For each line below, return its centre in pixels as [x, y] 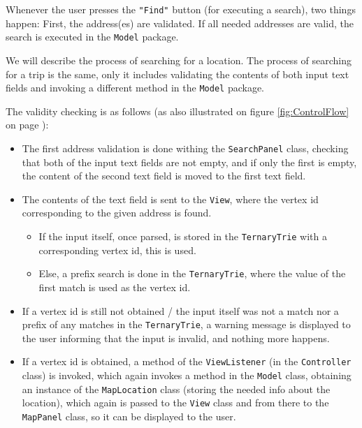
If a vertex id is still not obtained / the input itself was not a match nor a [180, 310]
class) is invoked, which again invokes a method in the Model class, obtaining [187, 375]
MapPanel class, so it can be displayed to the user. [129, 416]
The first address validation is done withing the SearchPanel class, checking [185, 148]
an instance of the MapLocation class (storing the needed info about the [176, 389]
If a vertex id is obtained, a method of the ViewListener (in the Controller [187, 361]
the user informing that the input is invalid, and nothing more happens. [176, 338]
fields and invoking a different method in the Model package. [135, 88]
